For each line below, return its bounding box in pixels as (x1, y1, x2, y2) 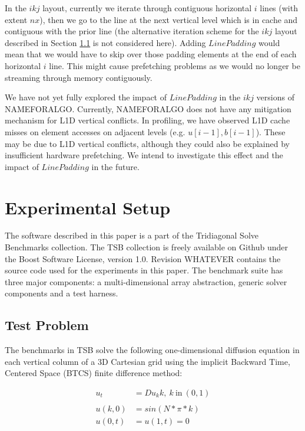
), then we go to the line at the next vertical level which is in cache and (39, 13, 298, 25)
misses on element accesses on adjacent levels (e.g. (5, 125, 185, 138)
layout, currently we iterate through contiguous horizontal (42, 2, 252, 14)
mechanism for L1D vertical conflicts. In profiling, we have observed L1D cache (5, 114, 290, 126)
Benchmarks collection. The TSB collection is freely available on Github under (5, 241, 289, 253)
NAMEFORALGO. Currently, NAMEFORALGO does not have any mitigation (5, 102, 291, 115)
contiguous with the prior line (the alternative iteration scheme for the (5, 25, 259, 37)
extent (5, 13, 28, 25)
